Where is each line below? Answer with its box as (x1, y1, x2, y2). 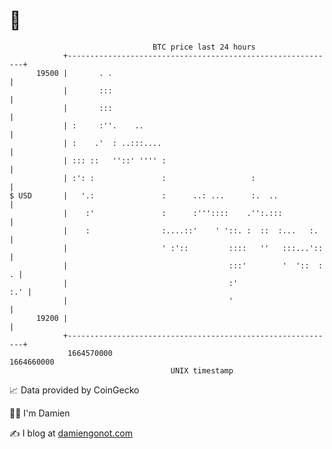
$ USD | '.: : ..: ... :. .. (9, 190, 279, 201)
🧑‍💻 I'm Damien (9, 407, 71, 419)
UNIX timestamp (170, 365, 234, 376)
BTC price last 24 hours (152, 42, 256, 52)
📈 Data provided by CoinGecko (9, 384, 140, 396)
